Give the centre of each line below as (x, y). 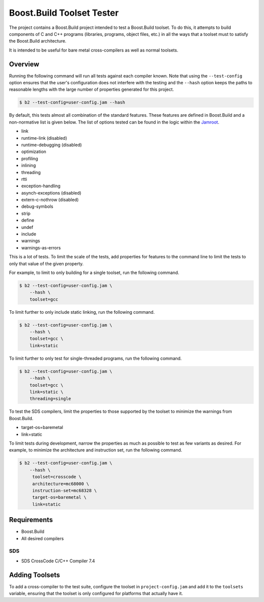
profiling (30, 158)
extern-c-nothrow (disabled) (50, 200)
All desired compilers (43, 538)
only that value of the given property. (46, 263)
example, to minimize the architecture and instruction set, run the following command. (96, 450)
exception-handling (41, 186)
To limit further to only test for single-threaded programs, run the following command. (95, 358)
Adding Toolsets (35, 575)
